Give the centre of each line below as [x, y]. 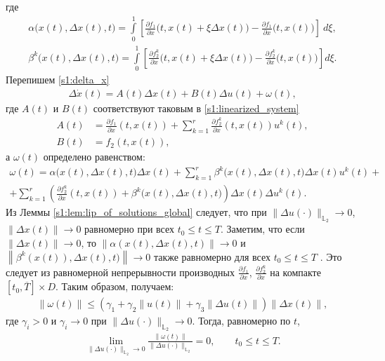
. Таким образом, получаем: [115, 286]
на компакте [295, 272]
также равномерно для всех [212, 256]
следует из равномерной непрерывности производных [120, 272]
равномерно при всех [129, 229]
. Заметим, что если [262, 229]
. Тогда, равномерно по [241, 321]
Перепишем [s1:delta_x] [58, 79]
